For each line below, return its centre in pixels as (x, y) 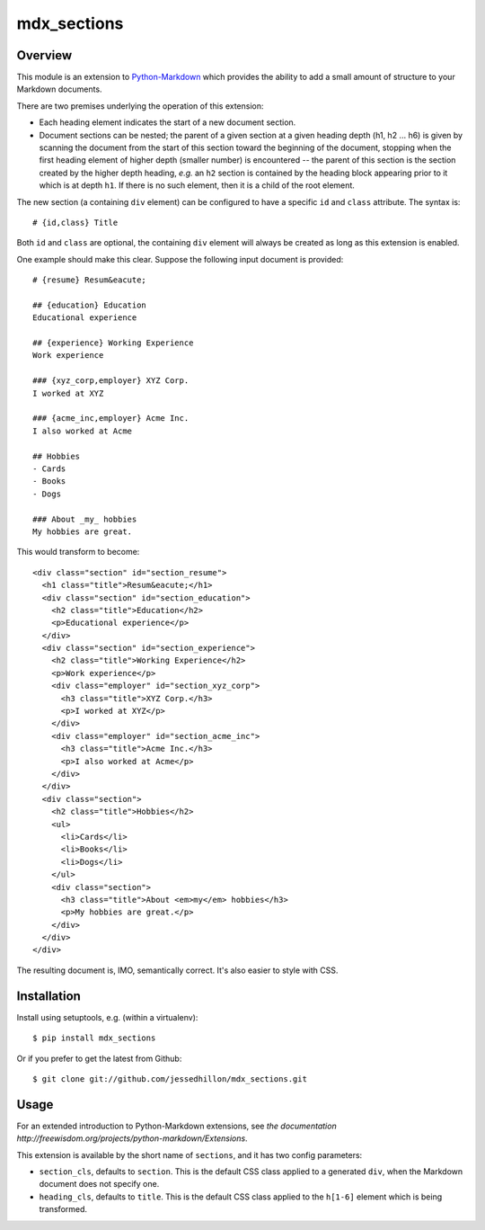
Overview (44, 55)
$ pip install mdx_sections (94, 1038)
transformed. (63, 1209)
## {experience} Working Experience (113, 343)
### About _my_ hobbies (85, 519)
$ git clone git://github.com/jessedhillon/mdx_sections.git (170, 1078)
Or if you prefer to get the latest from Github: (99, 1058)
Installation (48, 996)
